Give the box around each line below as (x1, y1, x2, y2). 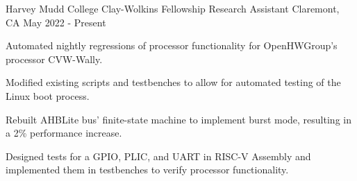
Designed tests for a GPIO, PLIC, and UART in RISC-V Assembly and (6, 148, 311, 163)
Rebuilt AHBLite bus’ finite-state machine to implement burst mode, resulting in (6, 112, 351, 126)
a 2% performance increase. (6, 126, 122, 140)
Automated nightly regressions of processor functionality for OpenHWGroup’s (6, 38, 338, 53)
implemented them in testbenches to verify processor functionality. (6, 162, 289, 177)
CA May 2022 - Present (6, 15, 106, 29)
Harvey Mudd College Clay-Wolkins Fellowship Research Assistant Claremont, (6, 1, 340, 15)
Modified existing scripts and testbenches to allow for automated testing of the (6, 75, 341, 89)
